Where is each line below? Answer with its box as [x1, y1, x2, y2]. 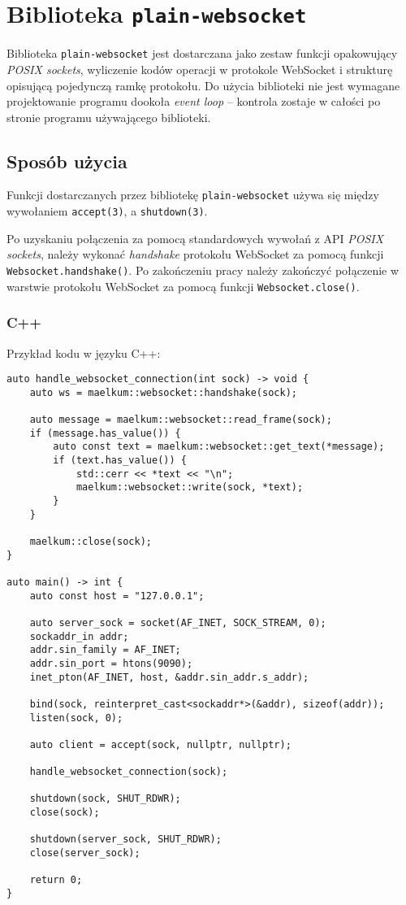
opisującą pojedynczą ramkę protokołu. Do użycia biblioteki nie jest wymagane [6, 76, 400, 94]
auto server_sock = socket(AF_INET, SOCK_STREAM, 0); [29, 616, 326, 629]
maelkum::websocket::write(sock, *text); [76, 481, 304, 494]
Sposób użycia [6, 148, 127, 173]
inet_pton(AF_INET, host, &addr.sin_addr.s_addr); [29, 671, 309, 683]
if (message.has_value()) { [29, 427, 181, 439]
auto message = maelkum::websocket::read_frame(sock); [29, 414, 332, 426]
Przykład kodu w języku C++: [6, 344, 161, 361]
